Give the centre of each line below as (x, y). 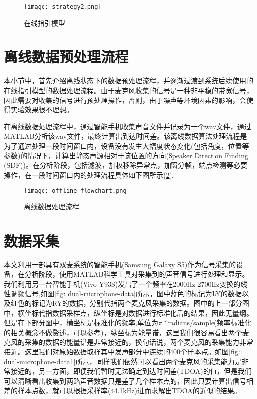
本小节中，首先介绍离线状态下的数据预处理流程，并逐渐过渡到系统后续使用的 (128, 80)
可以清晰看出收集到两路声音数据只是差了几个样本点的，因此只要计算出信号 (125, 380)
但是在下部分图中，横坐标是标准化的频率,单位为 (81, 323)
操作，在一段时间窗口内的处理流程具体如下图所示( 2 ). (89, 175)
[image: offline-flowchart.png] (77, 191)
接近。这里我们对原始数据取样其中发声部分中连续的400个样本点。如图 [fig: (122, 352)
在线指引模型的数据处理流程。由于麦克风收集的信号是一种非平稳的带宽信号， (128, 90)
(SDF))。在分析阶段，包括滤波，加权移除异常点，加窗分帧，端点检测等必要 (126, 165)
